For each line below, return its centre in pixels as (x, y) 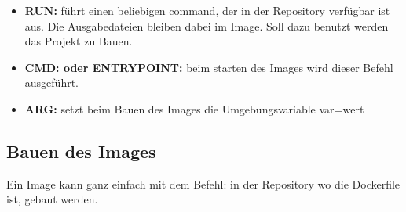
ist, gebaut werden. (52, 199)
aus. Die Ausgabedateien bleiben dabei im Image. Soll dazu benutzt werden (207, 25)
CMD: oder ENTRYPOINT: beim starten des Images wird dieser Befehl (209, 67)
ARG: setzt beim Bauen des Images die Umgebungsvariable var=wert (194, 108)
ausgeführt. (51, 83)
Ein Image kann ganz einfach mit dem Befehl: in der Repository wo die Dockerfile (203, 183)
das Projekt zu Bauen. (79, 41)
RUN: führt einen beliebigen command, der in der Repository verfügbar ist (207, 10)
